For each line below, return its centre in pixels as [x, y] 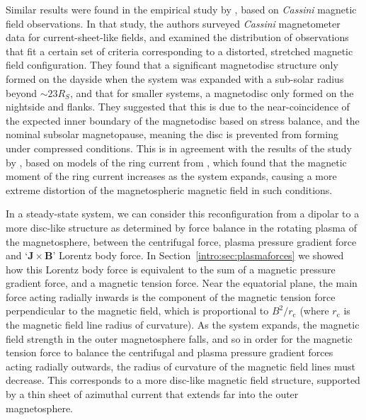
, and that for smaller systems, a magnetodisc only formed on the [212, 92]
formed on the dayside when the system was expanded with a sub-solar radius [175, 78]
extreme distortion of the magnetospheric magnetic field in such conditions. [169, 189]
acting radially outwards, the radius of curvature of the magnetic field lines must [181, 366]
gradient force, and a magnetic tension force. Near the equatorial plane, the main [182, 283]
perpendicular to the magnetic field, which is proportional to [137, 311]
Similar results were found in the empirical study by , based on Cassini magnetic [181, 9]
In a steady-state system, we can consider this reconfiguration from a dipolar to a [183, 214]
